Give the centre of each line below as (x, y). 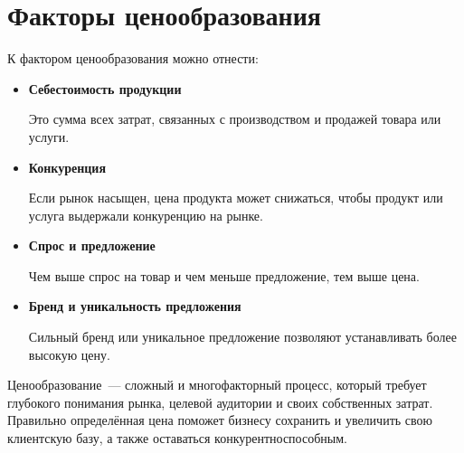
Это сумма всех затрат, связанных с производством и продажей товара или (235, 119)
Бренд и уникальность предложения (135, 306)
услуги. (49, 136)
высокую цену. (69, 354)
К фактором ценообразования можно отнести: (133, 58)
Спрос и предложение (92, 245)
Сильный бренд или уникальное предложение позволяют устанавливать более (242, 337)
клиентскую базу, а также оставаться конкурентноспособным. (177, 438)
